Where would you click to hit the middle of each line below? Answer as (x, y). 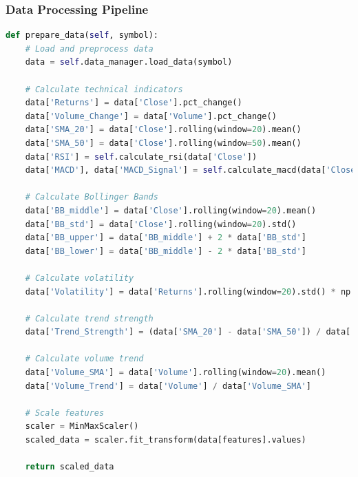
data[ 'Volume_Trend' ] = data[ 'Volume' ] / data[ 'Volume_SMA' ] (168, 386)
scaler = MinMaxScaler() (82, 426)
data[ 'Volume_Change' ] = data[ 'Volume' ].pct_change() (151, 116)
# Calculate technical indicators (104, 89)
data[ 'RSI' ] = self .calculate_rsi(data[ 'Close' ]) (141, 157)
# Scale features (65, 413)
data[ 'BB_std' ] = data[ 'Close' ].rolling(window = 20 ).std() (161, 224)
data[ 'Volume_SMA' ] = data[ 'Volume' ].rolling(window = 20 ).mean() (176, 373)
